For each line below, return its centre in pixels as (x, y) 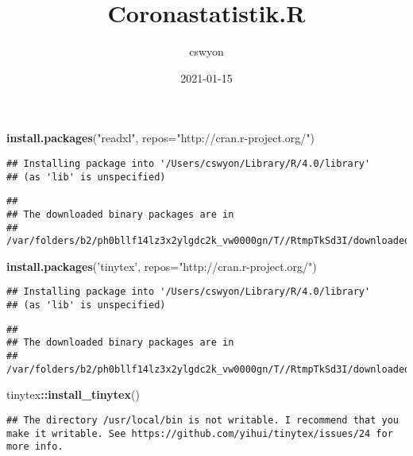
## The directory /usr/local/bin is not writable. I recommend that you (203, 420)
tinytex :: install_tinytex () (73, 394)
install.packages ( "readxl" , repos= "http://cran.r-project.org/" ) (161, 138)
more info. (35, 447)
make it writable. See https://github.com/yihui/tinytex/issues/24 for (200, 433)
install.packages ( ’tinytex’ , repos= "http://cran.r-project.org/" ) (162, 266)
